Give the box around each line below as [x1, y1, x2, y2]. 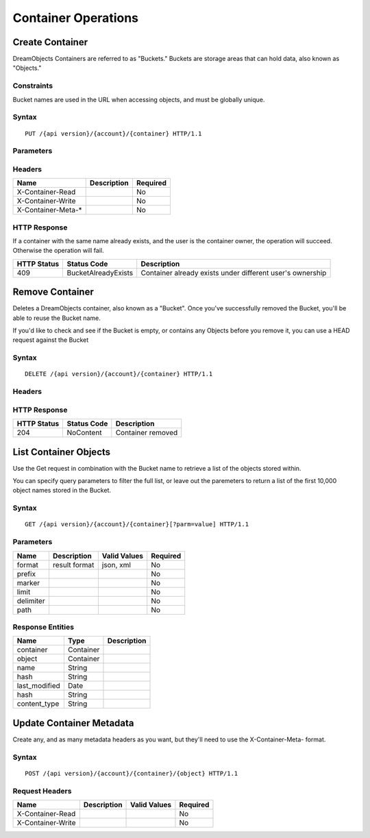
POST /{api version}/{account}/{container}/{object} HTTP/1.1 [25, 769, 238, 777]
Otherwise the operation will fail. [12, 247, 104, 255]
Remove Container [12, 286, 94, 298]
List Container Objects [12, 446, 111, 458]
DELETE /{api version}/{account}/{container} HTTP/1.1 [25, 370, 213, 378]
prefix [16, 569, 36, 578]
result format [52, 560, 95, 569]
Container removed [115, 428, 178, 438]
